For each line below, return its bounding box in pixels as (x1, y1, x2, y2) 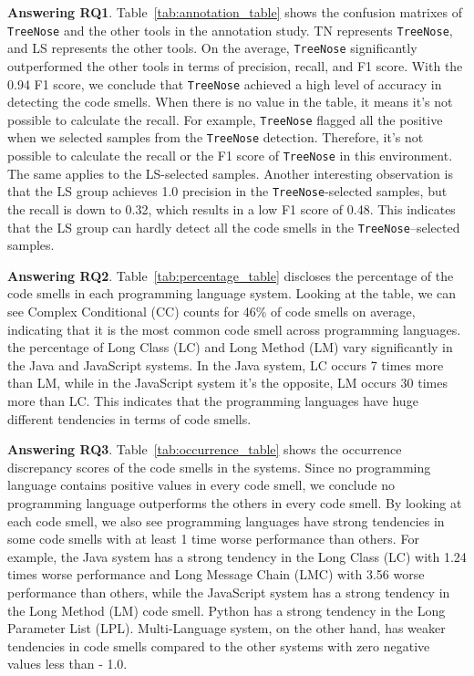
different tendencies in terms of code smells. (7, 409, 252, 428)
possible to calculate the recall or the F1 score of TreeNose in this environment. (7, 146, 453, 165)
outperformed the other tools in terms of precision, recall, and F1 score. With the (7, 56, 463, 75)
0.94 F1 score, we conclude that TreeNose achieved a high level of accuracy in (7, 74, 442, 93)
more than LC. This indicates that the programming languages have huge (7, 390, 418, 410)
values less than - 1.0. (7, 654, 128, 673)
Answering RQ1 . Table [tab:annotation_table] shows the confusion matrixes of (7, 3, 463, 21)
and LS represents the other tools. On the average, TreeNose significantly (7, 38, 417, 57)
